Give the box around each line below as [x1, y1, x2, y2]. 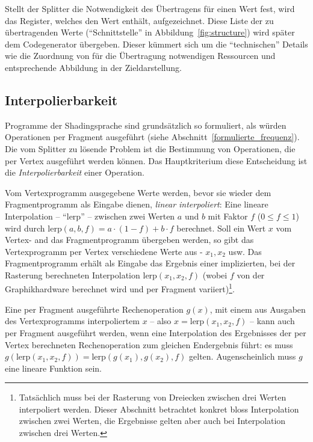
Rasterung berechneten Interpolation [5, 268, 140, 281]
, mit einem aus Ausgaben [209, 302, 306, 315]
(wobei [202, 268, 228, 281]
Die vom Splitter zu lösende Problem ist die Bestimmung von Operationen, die [5, 142, 296, 155]
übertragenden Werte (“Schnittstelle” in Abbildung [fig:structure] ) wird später [5, 26, 295, 38]
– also [150, 315, 172, 327]
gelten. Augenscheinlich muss [189, 350, 296, 363]
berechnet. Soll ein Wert [176, 221, 266, 234]
